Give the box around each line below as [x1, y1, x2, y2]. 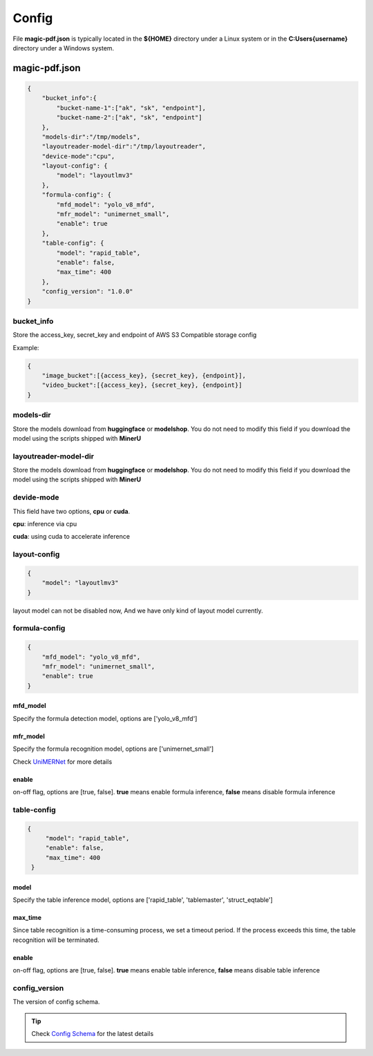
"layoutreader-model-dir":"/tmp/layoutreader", [41, 142, 207, 151]
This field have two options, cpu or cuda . [12, 507, 131, 515]
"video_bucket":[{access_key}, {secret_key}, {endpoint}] [41, 381, 242, 390]
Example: [12, 343, 39, 352]
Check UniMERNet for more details [12, 757, 113, 766]
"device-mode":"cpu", [41, 152, 115, 160]
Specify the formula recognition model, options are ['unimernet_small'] [12, 745, 214, 753]
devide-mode [12, 492, 59, 502]
